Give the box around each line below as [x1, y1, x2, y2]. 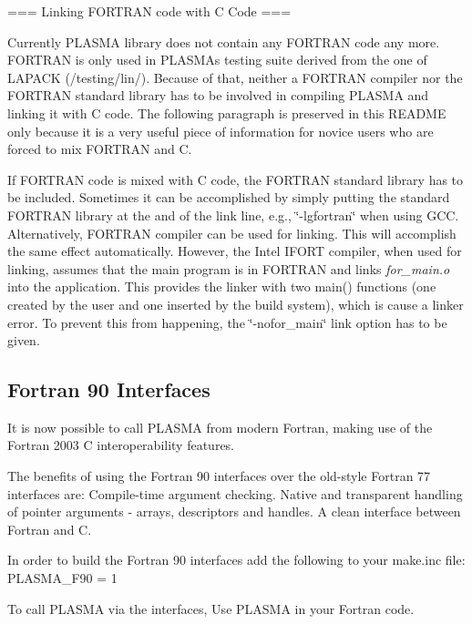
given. [7, 331, 40, 350]
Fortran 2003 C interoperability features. [7, 435, 235, 455]
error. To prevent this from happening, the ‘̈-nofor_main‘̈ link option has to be [7, 312, 447, 332]
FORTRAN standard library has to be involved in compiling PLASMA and [7, 86, 429, 105]
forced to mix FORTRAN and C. [7, 139, 192, 159]
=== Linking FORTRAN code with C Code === [7, 2, 292, 20]
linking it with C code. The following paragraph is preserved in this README [7, 103, 446, 122]
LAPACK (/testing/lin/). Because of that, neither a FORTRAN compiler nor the [7, 67, 463, 87]
